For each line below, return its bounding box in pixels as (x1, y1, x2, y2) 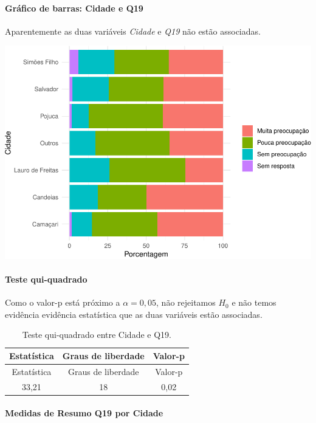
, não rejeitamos (156, 296, 216, 309)
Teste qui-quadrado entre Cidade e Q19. (22, 328, 171, 341)
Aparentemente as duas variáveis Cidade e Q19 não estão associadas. (5, 24, 261, 37)
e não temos (232, 296, 276, 309)
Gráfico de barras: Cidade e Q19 (5, 1, 143, 14)
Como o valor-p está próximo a (5, 296, 120, 309)
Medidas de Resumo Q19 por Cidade (5, 407, 163, 419)
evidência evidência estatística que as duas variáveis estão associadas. (5, 308, 263, 320)
